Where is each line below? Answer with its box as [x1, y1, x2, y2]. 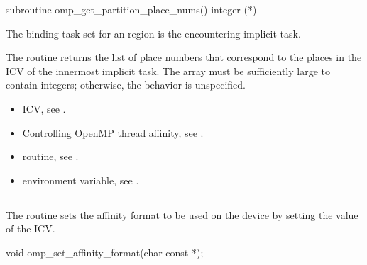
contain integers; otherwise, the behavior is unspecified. [6, 77, 246, 92]
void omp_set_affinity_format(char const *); [6, 244, 204, 259]
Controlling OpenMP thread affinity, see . [22, 125, 204, 140]
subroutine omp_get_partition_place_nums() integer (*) [6, 2, 257, 16]
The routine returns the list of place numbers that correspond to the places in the [6, 50, 362, 64]
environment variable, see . [22, 172, 139, 187]
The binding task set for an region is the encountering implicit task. [6, 26, 301, 40]
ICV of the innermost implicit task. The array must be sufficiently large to [6, 63, 330, 78]
